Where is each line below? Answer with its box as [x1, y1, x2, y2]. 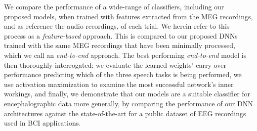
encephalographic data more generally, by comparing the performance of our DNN [4, 98, 253, 108]
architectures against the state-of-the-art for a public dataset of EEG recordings [4, 108, 246, 118]
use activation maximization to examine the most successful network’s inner [4, 79, 234, 89]
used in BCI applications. [4, 118, 81, 128]
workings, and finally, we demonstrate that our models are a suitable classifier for [4, 88, 251, 99]
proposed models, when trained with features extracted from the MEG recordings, [4, 11, 253, 21]
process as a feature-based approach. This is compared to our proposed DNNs [4, 30, 238, 41]
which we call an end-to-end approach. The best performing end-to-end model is [4, 49, 247, 60]
